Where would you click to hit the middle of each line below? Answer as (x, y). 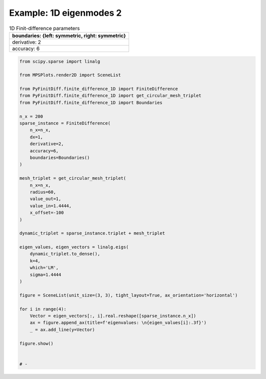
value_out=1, (46, 199)
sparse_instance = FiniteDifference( (65, 123)
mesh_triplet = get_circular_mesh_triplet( (73, 178)
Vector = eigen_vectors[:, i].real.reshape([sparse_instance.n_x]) (113, 316)
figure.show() (36, 343)
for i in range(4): (43, 309)
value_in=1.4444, (51, 206)
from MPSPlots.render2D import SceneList (70, 75)
